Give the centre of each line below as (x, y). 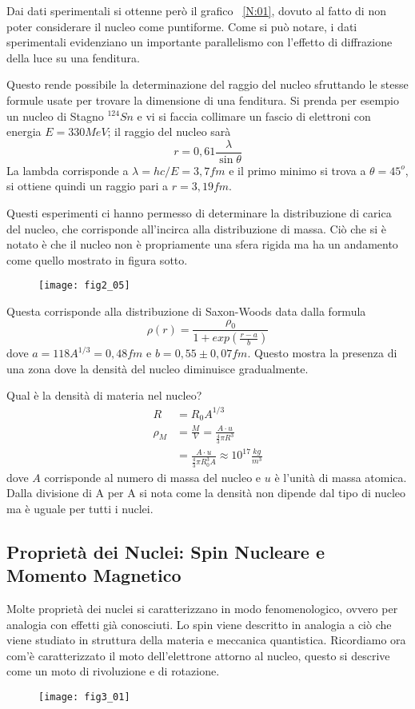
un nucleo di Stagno (55, 116)
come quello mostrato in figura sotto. (97, 259)
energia (24, 131)
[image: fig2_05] (84, 286)
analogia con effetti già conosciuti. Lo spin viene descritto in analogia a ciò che (199, 624)
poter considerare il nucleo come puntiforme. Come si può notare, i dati (182, 26)
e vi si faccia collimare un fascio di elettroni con (254, 116)
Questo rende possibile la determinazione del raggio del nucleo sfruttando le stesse (207, 84)
